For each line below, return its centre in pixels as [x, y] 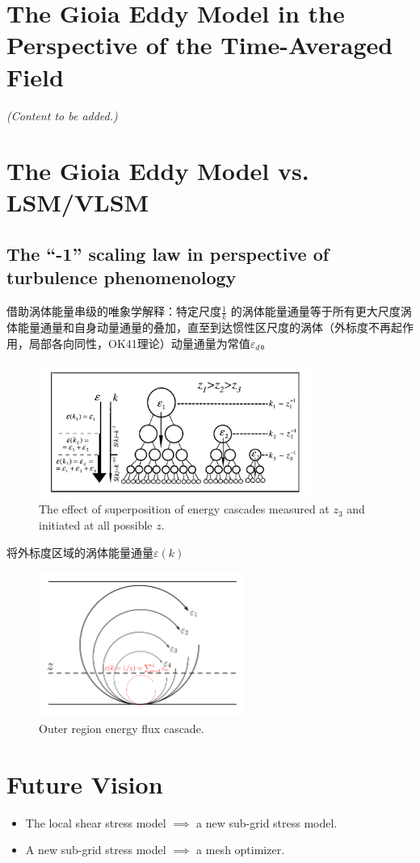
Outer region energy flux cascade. [122, 728]
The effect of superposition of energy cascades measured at [184, 509]
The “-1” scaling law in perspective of [168, 254]
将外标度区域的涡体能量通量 [80, 552]
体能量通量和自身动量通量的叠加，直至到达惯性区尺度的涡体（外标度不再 [199, 327]
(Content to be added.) [62, 115]
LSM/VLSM [78, 202]
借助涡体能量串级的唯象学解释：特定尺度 [114, 311]
